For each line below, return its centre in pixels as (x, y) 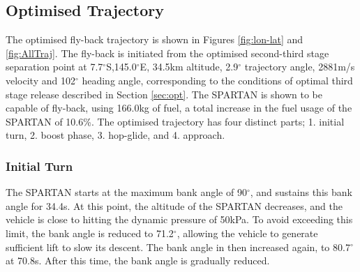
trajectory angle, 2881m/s (300, 67)
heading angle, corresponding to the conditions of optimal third (217, 80)
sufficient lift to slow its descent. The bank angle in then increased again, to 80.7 (178, 247)
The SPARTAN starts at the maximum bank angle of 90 (126, 192)
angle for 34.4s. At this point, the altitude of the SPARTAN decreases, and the (174, 205)
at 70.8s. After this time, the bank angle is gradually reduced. (138, 260)
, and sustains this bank (301, 192)
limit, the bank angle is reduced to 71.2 (90, 233)
